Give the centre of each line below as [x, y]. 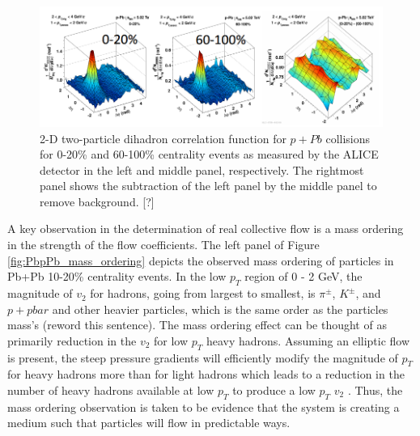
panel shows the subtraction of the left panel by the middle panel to [208, 186]
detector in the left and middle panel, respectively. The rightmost [202, 169]
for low [171, 340]
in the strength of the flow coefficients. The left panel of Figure [163, 245]
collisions [348, 138]
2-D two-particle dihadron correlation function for [163, 138]
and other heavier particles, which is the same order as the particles [220, 309]
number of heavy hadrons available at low [111, 390]
